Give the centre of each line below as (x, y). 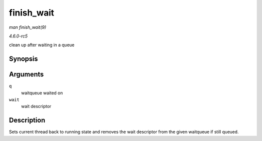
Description (27, 120)
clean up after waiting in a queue (42, 45)
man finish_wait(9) (28, 27)
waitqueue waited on (42, 93)
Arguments (26, 75)
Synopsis (24, 59)
